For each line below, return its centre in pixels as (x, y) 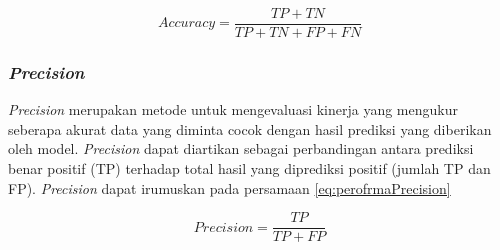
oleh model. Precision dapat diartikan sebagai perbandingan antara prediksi (241, 148)
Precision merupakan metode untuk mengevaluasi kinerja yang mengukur (233, 109)
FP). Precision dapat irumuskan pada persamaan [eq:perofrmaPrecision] (229, 187)
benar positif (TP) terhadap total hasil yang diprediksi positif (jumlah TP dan (249, 168)
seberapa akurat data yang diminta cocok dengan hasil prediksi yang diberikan (250, 128)
